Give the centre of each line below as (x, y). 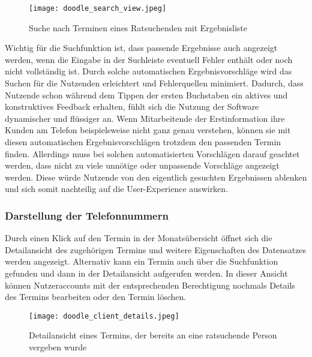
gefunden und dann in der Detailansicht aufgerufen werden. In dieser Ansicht (146, 273)
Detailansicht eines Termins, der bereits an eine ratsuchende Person (153, 335)
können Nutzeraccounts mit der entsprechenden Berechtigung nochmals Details (150, 285)
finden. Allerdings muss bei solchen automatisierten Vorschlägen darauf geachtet (152, 153)
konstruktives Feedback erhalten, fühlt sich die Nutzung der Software (132, 106)
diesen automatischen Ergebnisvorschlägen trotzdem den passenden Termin (143, 142)
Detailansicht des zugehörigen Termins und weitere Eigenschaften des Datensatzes (156, 249)
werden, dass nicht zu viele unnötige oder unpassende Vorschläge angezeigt (142, 165)
